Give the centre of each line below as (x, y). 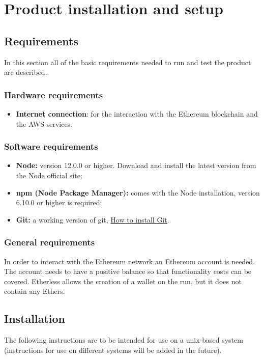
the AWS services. (44, 123)
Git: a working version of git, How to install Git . (93, 219)
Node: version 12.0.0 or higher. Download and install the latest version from (136, 165)
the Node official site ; (49, 175)
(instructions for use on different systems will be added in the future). (113, 350)
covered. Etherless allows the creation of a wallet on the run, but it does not (123, 281)
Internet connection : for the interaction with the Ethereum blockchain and (137, 113)
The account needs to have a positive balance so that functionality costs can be (128, 271)
